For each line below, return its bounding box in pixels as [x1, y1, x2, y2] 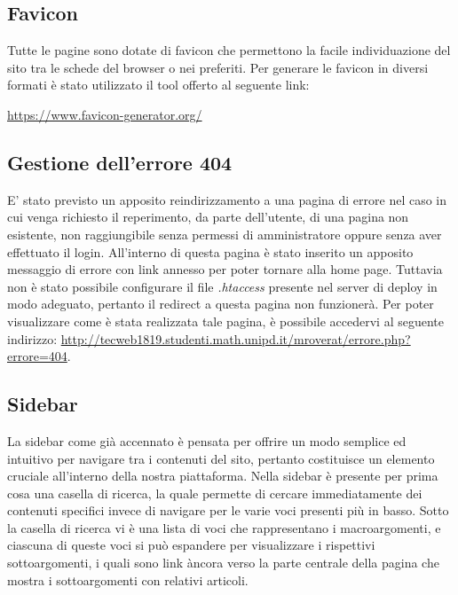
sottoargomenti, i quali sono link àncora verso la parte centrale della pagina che [7, 553, 439, 572]
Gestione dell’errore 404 [7, 148, 233, 176]
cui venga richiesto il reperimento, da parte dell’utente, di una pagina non [7, 207, 409, 226]
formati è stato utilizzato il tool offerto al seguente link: [7, 75, 310, 94]
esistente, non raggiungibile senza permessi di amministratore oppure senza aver [7, 224, 442, 243]
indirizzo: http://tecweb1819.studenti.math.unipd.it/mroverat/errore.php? [7, 329, 411, 348]
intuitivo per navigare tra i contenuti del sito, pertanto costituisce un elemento [7, 449, 435, 467]
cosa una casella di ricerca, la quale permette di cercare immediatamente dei [7, 483, 422, 502]
